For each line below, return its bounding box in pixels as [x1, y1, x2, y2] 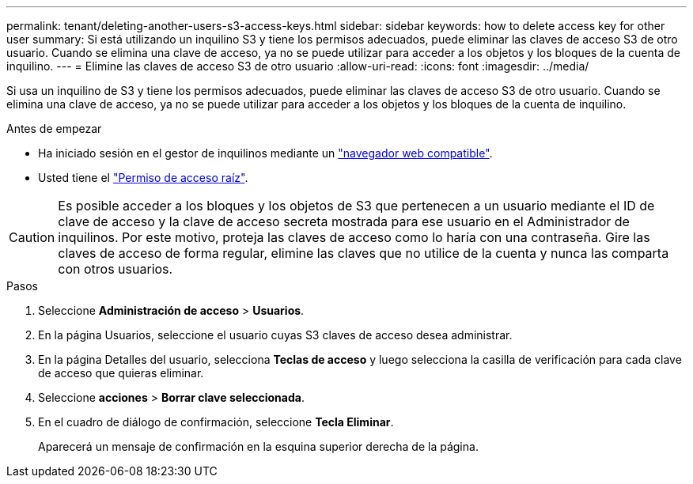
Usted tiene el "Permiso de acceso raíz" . [38, 171, 248, 184]
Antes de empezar [6, 122, 102, 135]
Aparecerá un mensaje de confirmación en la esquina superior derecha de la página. [38, 440, 479, 453]
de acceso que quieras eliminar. [38, 366, 204, 380]
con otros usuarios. [58, 261, 173, 277]
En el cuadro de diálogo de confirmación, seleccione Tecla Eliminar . [38, 415, 394, 429]
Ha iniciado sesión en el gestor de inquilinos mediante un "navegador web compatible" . [38, 146, 493, 160]
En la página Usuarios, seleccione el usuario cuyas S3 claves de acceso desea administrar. [38, 328, 513, 342]
